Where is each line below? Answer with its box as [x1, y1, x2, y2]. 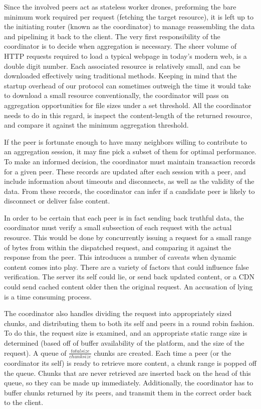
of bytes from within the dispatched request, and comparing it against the [4, 242, 231, 252]
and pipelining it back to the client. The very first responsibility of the [4, 31, 220, 41]
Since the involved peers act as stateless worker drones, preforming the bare [4, 2, 236, 12]
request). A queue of [4, 347, 67, 358]
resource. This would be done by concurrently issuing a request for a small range [4, 232, 251, 243]
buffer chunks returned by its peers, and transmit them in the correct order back [4, 387, 252, 397]
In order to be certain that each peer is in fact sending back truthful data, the [4, 212, 244, 223]
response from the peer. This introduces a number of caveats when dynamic [4, 252, 236, 262]
